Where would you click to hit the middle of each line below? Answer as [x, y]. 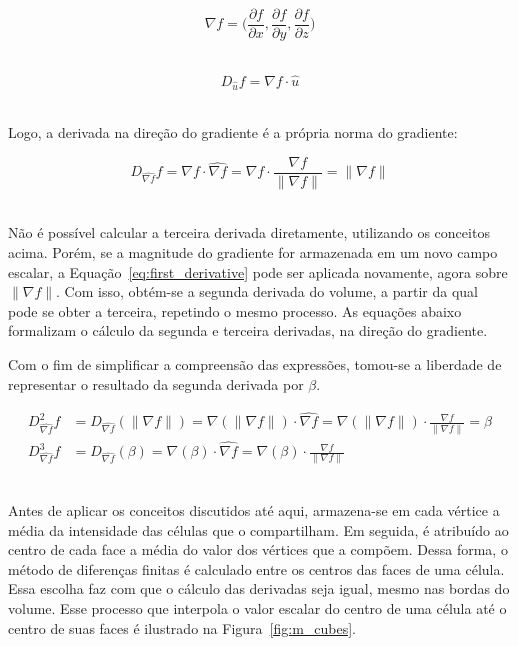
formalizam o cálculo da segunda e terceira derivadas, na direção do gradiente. [248, 330]
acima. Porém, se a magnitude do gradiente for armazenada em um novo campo [253, 252]
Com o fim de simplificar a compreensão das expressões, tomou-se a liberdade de [255, 364]
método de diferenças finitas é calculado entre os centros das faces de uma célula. [256, 568]
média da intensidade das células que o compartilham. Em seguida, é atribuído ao [258, 529]
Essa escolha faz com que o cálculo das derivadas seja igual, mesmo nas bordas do [259, 588]
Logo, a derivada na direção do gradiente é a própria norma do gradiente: [233, 132]
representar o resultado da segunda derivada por [156, 383]
